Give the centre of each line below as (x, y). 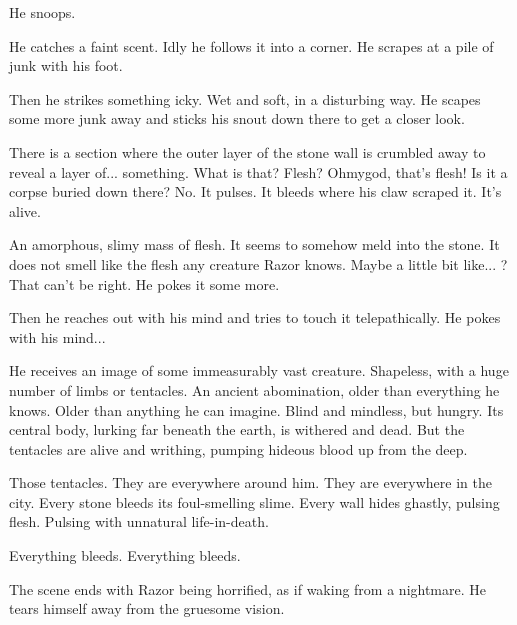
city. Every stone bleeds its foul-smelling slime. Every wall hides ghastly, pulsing (254, 501)
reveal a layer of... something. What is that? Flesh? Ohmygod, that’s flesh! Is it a (258, 171)
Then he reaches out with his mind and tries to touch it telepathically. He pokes (255, 317)
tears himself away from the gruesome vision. (147, 608)
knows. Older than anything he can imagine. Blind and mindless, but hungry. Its (256, 409)
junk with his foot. (66, 65)
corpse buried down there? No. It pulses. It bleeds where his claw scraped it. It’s (255, 191)
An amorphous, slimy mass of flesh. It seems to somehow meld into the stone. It (254, 244)
